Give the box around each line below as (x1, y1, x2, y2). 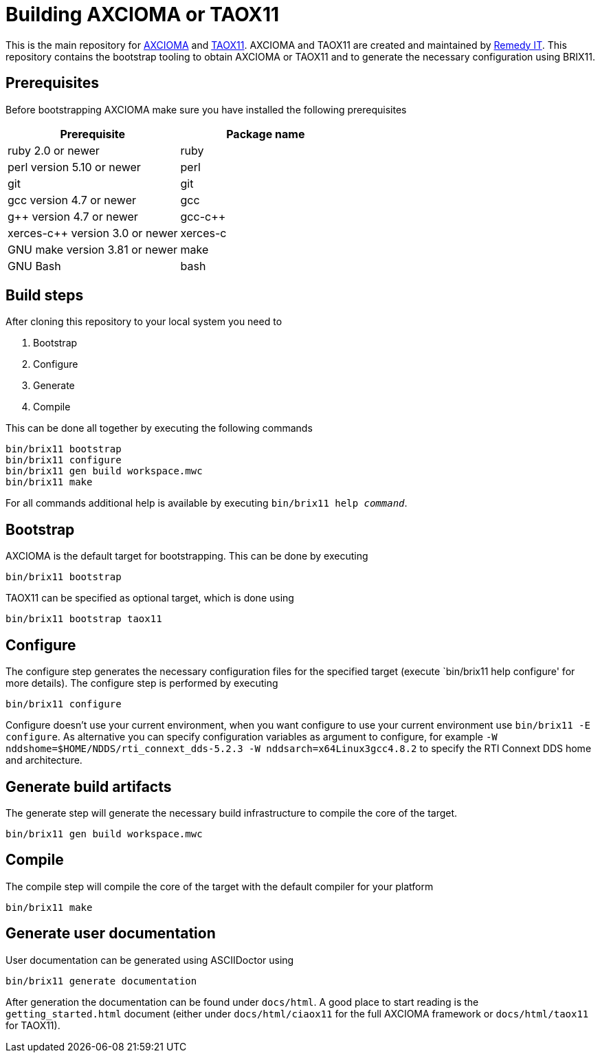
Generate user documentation (5, 925, 216, 943)
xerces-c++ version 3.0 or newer (8, 225, 178, 240)
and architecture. (5, 754, 82, 767)
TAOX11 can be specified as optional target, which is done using (5, 592, 294, 604)
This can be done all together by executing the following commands (5, 422, 313, 434)
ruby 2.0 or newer (8, 143, 100, 157)
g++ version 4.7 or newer (8, 209, 138, 223)
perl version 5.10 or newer (8, 159, 141, 174)
